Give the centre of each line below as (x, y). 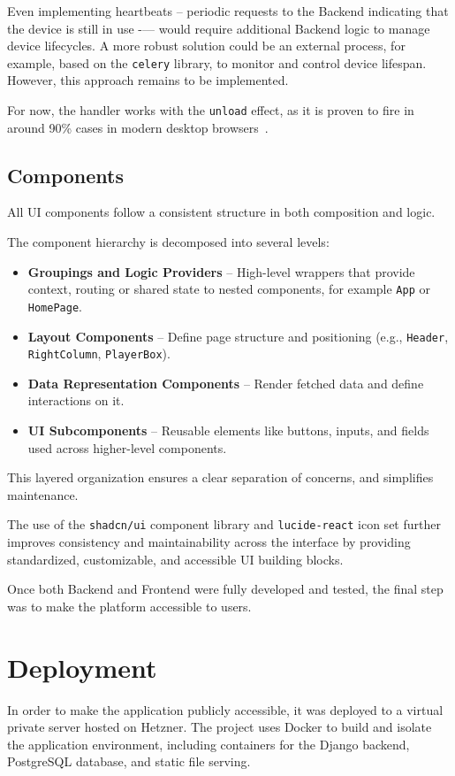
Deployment (82, 667)
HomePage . (55, 306)
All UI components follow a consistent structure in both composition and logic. (221, 212)
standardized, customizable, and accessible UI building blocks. (175, 559)
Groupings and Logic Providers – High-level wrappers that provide (221, 271)
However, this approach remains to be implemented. (148, 80)
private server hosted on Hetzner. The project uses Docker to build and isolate (220, 727)
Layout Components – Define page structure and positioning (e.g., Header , (238, 336)
